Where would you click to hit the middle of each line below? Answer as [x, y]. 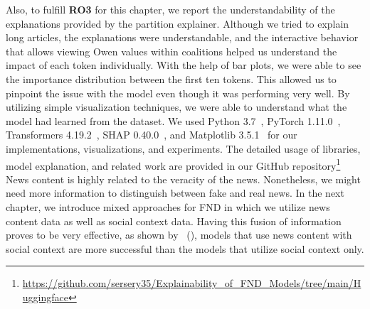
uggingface [45, 297]
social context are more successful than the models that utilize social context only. [185, 248]
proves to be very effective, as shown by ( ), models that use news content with [179, 235]
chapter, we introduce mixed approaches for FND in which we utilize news [168, 206]
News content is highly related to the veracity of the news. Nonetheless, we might [183, 179]
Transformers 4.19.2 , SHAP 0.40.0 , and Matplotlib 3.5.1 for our [152, 135]
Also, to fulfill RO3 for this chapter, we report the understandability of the [170, 9]
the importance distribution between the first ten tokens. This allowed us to [171, 78]
